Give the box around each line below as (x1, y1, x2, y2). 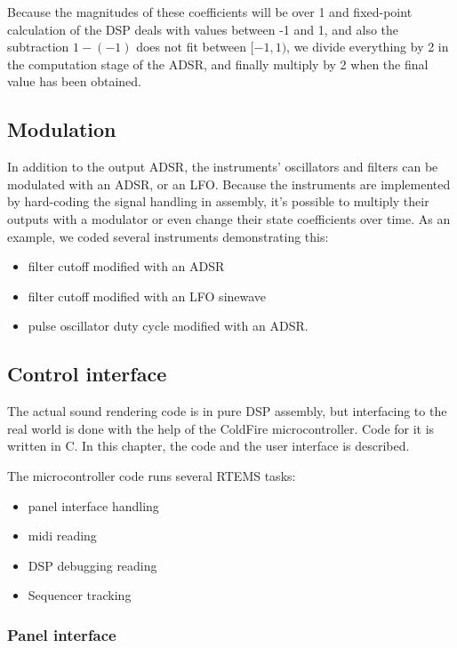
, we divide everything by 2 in (286, 37, 449, 56)
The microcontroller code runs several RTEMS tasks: (7, 466, 296, 484)
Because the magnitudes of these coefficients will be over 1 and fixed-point (7, 3, 413, 20)
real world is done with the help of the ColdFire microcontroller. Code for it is (7, 419, 435, 437)
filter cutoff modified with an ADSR (28, 257, 225, 276)
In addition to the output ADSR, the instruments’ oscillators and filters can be (7, 157, 438, 176)
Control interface (7, 360, 167, 388)
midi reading (28, 526, 97, 545)
